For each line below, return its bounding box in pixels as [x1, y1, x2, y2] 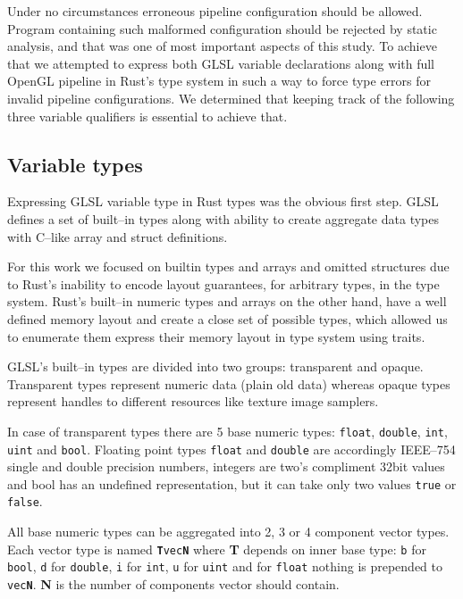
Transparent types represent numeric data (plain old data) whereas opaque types [7, 374, 450, 393]
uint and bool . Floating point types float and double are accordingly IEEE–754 [7, 439, 456, 458]
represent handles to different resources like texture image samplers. [7, 392, 379, 411]
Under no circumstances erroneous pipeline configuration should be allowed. [7, 2, 423, 20]
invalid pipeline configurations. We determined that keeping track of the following [7, 88, 455, 107]
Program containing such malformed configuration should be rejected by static [7, 19, 437, 37]
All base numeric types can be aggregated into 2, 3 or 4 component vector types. [7, 522, 450, 541]
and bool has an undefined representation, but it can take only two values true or [7, 474, 457, 493]
